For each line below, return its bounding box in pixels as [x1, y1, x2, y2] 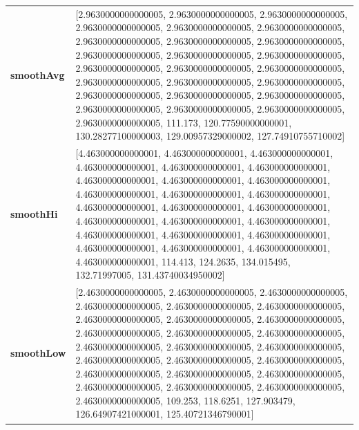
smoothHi [10, 207, 58, 221]
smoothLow [10, 346, 66, 360]
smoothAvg [10, 67, 65, 82]
